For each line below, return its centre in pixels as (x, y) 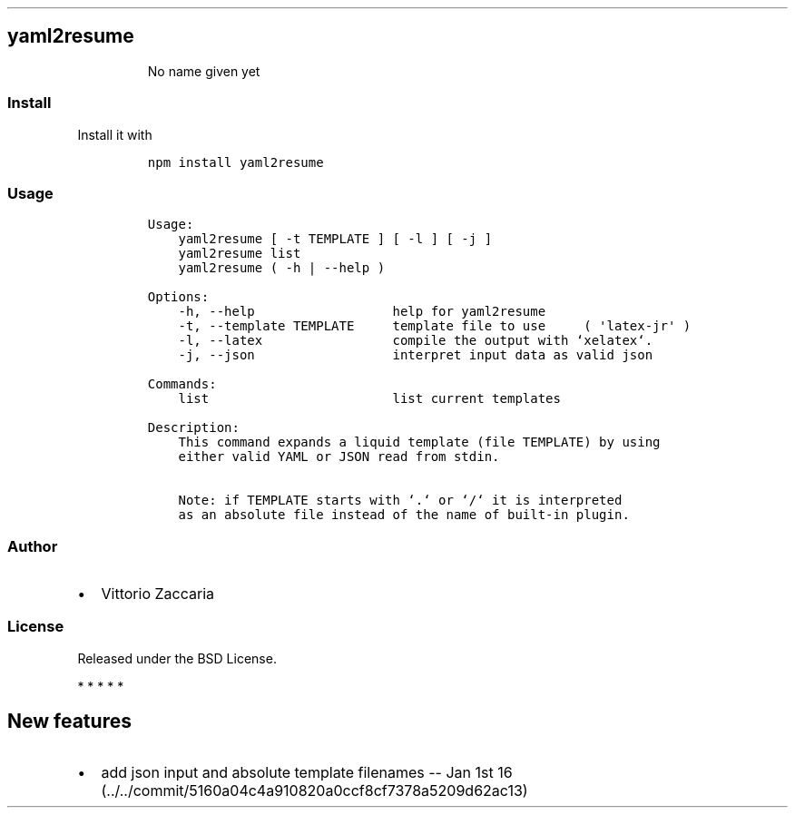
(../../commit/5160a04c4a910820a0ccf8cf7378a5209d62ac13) (314, 790)
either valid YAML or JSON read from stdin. (339, 457)
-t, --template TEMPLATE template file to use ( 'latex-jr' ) (435, 326)
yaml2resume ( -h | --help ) (282, 268)
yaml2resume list (240, 254)
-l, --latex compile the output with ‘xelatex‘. (416, 341)
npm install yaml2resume (236, 162)
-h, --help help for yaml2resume (362, 312)
